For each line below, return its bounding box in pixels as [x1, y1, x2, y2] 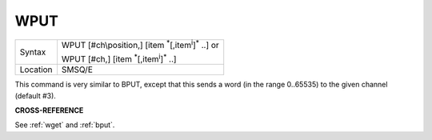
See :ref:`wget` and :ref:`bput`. [14, 120, 115, 130]
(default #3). [14, 90, 56, 100]
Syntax [19, 46, 46, 58]
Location [19, 64, 53, 75]
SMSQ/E [61, 64, 94, 75]
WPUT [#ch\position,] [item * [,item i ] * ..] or [61, 38, 219, 50]
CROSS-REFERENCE [14, 105, 84, 115]
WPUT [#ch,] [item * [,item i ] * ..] [61, 52, 177, 65]
